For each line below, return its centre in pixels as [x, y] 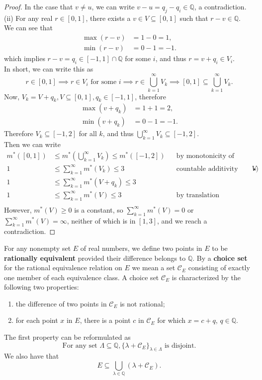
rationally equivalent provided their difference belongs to [95, 258]
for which [172, 320]
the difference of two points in [61, 303]
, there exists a [108, 18]
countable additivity [207, 169]
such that [194, 18]
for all [88, 133]
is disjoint [179, 345]
